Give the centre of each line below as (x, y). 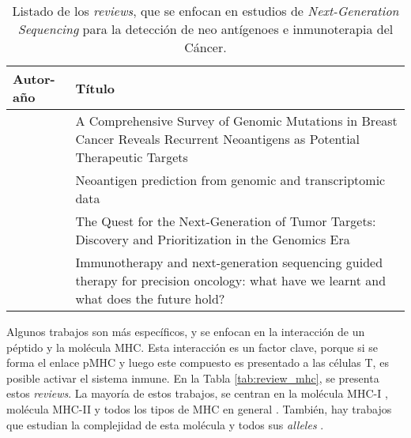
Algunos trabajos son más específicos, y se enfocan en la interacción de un (186, 331)
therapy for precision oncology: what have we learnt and (231, 280)
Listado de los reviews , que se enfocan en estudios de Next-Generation (205, 11)
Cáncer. (205, 47)
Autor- (34, 79)
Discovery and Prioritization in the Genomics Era (213, 239)
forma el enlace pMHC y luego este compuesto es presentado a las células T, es (198, 362)
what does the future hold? (150, 298)
